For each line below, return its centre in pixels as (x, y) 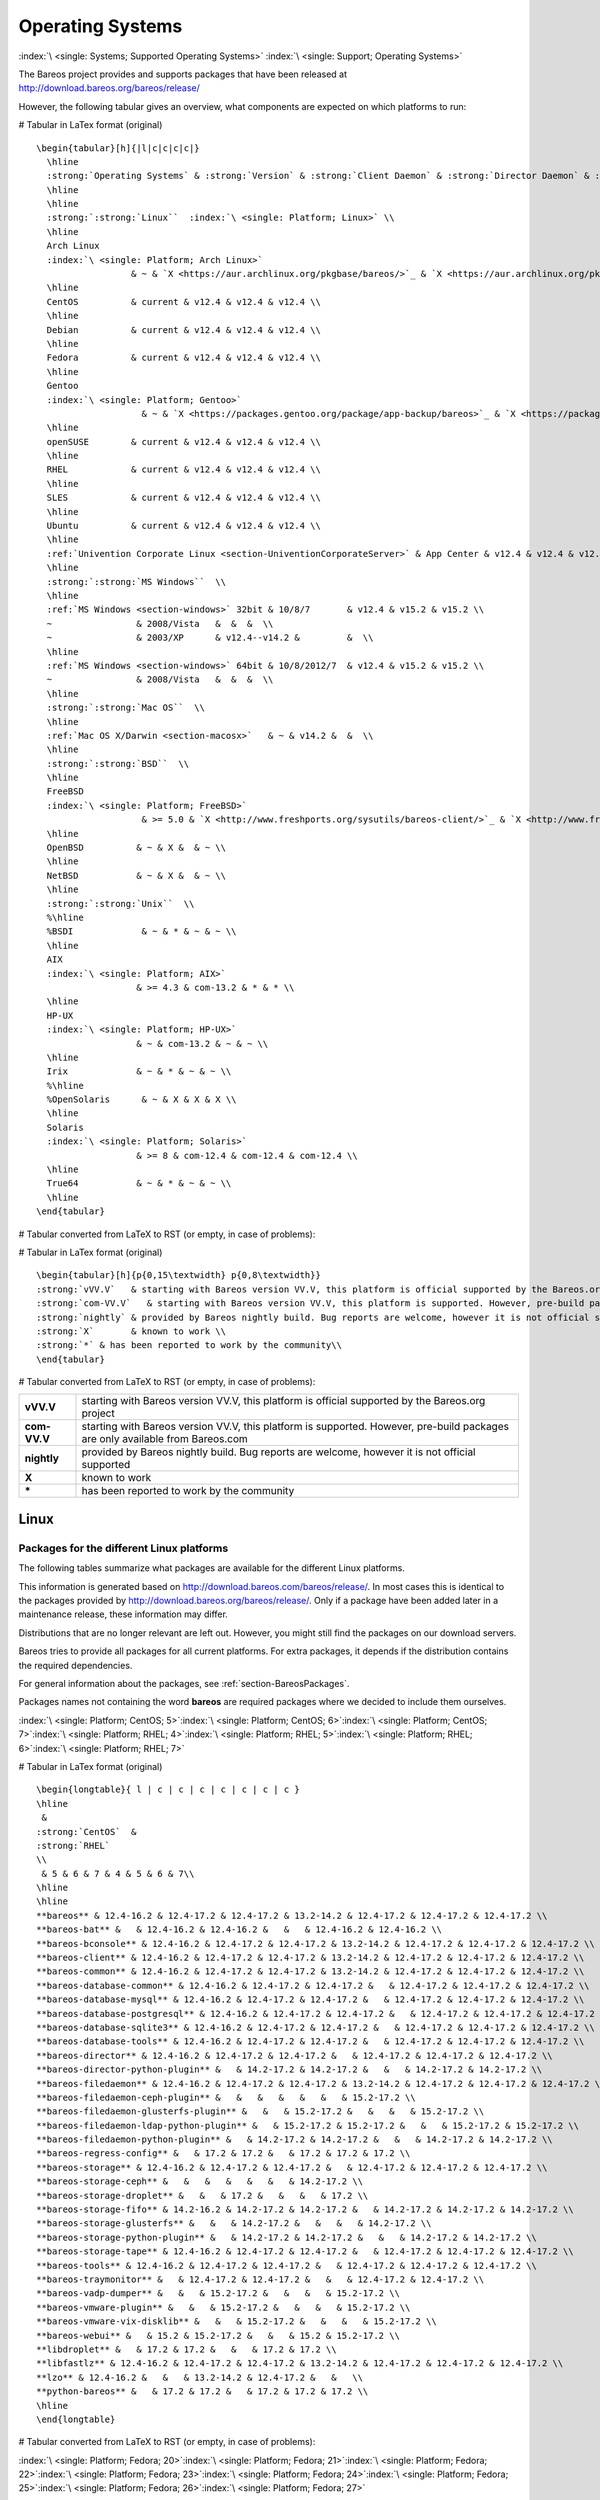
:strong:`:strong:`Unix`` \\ (120, 903)
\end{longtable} (76, 2419)
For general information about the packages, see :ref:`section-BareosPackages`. (184, 1683)
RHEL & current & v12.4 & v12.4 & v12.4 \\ (184, 469)
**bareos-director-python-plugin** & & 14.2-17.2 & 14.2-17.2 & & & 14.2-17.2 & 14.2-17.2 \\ (289, 2069)
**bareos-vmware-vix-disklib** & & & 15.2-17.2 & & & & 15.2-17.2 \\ (236, 2321)
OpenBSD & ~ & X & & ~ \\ (136, 848)
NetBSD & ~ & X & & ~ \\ (136, 875)
